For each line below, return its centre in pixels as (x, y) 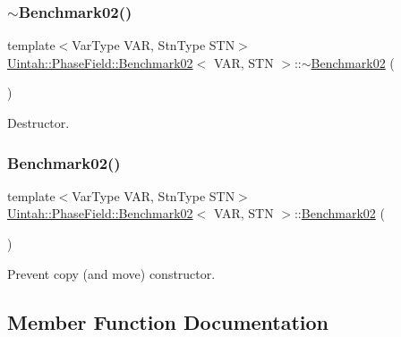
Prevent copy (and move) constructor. (111, 273)
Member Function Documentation (168, 321)
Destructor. (38, 122)
